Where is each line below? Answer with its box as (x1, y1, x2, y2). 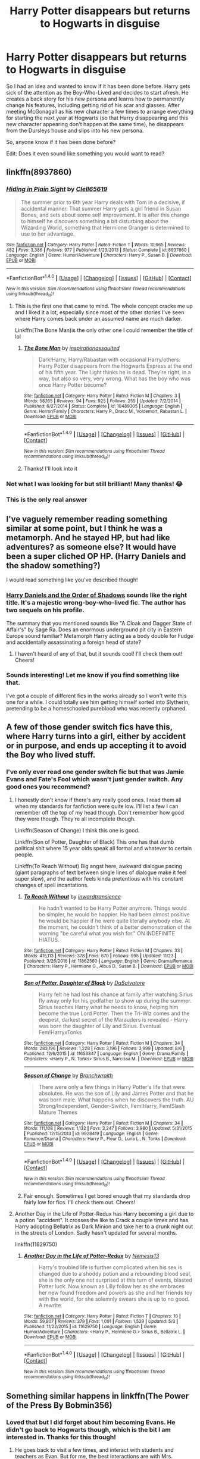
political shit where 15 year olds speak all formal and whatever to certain (14, 844, 192, 851)
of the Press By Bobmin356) (6, 1400, 112, 1410)
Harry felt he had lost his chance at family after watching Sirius (38, 991, 193, 998)
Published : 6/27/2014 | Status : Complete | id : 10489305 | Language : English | (23, 403, 183, 409)
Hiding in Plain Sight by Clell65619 (6, 185, 108, 193)
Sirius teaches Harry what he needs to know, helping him (38, 1003, 179, 1010)
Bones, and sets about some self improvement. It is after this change (20, 211, 189, 218)
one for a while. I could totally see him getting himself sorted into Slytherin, (6, 698, 190, 706)
